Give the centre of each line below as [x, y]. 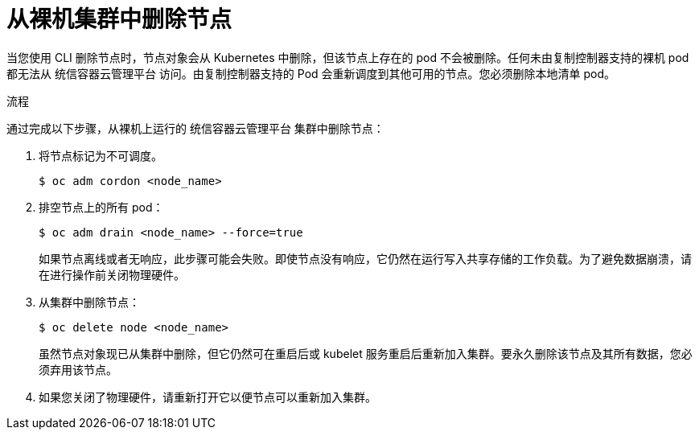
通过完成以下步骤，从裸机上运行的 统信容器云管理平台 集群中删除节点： [195, 128]
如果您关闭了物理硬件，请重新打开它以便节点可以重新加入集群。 [208, 397]
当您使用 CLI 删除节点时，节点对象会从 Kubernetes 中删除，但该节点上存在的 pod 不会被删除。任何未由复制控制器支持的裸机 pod [348, 57]
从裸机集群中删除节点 [119, 19]
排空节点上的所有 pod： [101, 207]
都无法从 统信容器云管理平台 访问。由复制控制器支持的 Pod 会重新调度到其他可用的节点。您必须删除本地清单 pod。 [311, 73]
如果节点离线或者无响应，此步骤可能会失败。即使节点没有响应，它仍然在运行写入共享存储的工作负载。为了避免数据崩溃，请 [365, 258]
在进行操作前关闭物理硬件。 [112, 274]
